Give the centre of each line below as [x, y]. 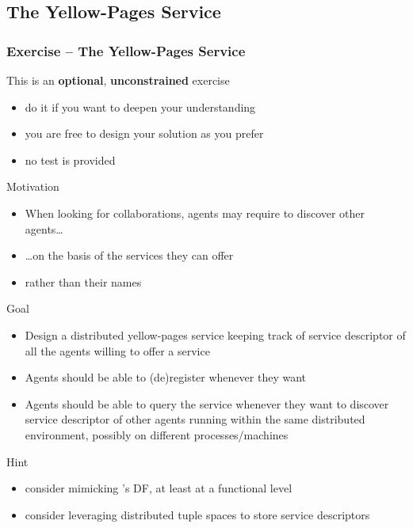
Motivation [33, 186]
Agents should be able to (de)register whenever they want [166, 377]
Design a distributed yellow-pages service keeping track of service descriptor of [215, 334]
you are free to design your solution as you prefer [144, 133]
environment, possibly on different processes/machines [157, 434]
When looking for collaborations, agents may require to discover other [195, 213]
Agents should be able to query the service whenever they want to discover [207, 403]
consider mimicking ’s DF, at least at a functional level [159, 488]
